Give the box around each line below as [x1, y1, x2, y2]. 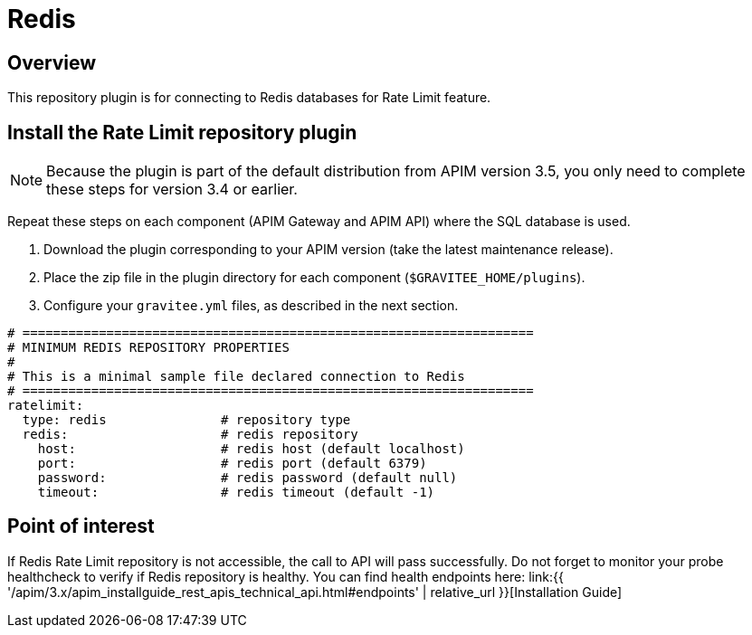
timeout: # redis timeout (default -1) [37, 485, 435, 500]
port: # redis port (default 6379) [37, 456, 427, 471]
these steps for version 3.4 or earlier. [46, 180, 298, 199]
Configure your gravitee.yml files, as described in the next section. [43, 298, 459, 314]
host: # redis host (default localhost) [37, 441, 465, 457]
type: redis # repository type [22, 412, 351, 428]
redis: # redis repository [22, 427, 358, 442]
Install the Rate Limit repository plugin [7, 120, 357, 144]
